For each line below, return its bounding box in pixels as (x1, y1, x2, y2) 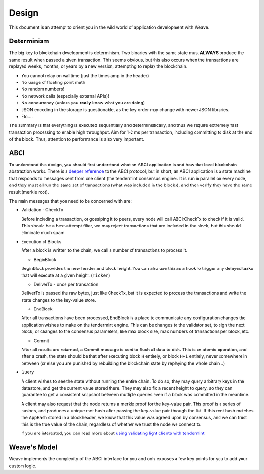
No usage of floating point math (21, 80, 86, 85)
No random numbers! (21, 86, 65, 92)
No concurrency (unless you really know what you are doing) (21, 100, 145, 106)
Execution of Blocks (21, 238, 62, 244)
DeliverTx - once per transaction (33, 281, 99, 287)
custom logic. (9, 463, 37, 469)
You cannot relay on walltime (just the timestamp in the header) (21, 72, 149, 78)
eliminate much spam (21, 229, 65, 235)
